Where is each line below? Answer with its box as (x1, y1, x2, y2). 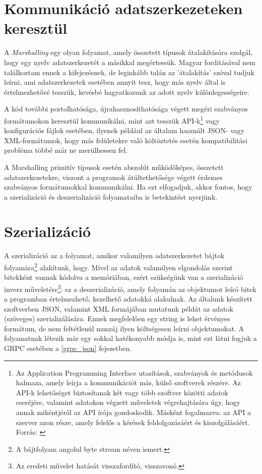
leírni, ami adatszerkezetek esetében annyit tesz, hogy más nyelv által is (4, 77, 226, 87)
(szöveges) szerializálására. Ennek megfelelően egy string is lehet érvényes (4, 313, 230, 324)
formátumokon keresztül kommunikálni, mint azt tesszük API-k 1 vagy (4, 113, 220, 126)
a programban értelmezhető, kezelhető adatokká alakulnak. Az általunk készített (4, 293, 252, 304)
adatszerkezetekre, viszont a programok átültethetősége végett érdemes (4, 171, 223, 182)
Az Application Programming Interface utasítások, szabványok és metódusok (16, 367, 253, 378)
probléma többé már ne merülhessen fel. (4, 145, 128, 155)
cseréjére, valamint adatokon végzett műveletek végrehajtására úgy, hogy (16, 397, 240, 407)
